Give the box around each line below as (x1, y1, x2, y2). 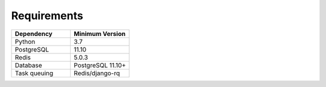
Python (14, 37, 36, 46)
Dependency (14, 29, 53, 38)
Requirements (11, 9, 84, 22)
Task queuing (14, 69, 54, 77)
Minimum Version (73, 29, 126, 38)
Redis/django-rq (73, 69, 120, 77)
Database (14, 61, 42, 69)
